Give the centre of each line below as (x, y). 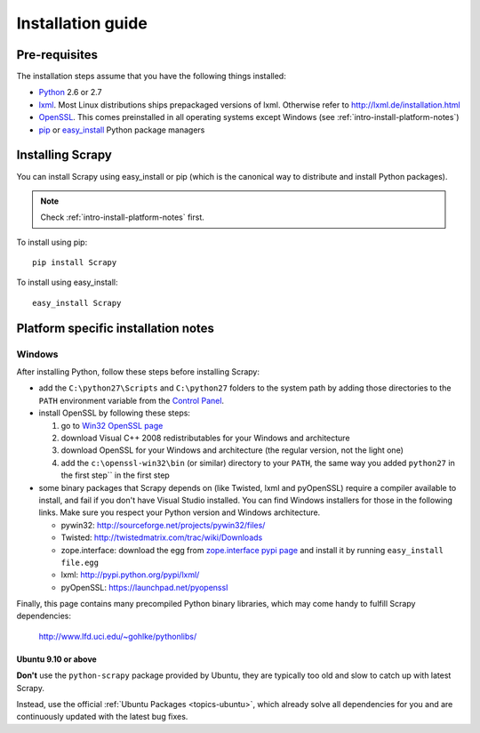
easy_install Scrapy (77, 303)
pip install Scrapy (75, 263)
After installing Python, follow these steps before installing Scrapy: (138, 372)
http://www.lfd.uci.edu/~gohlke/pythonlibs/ (118, 636)
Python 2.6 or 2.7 (70, 93)
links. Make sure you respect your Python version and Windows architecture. (180, 512)
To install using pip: (52, 242)
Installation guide (82, 23)
